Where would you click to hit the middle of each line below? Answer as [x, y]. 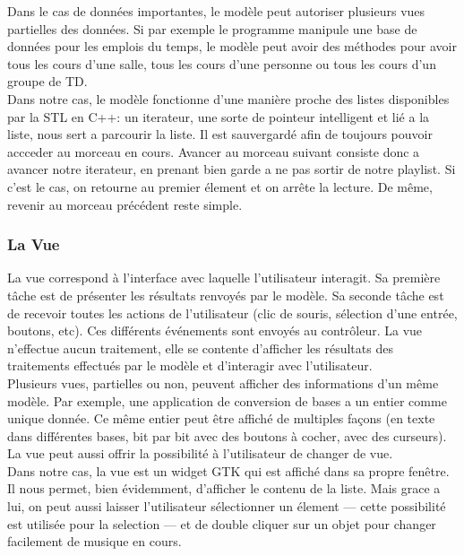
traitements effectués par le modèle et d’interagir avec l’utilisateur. [190, 365]
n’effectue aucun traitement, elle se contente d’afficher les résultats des [200, 347]
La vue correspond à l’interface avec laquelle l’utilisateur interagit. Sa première [224, 278]
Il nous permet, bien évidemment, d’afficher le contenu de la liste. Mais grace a [224, 488]
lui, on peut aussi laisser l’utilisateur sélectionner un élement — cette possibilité [227, 506]
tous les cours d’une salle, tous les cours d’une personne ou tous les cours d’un [222, 63]
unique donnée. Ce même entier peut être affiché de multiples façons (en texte [221, 418]
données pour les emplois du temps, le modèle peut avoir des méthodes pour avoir [232, 46]
